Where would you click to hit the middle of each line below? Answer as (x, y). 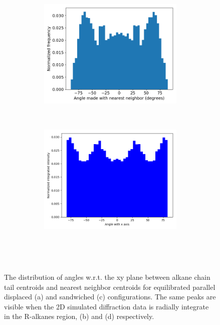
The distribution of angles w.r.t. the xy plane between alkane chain (107, 277)
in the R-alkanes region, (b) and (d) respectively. (79, 316)
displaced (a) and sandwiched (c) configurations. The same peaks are (110, 297)
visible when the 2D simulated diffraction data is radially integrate (106, 306)
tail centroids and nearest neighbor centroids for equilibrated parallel (110, 287)
